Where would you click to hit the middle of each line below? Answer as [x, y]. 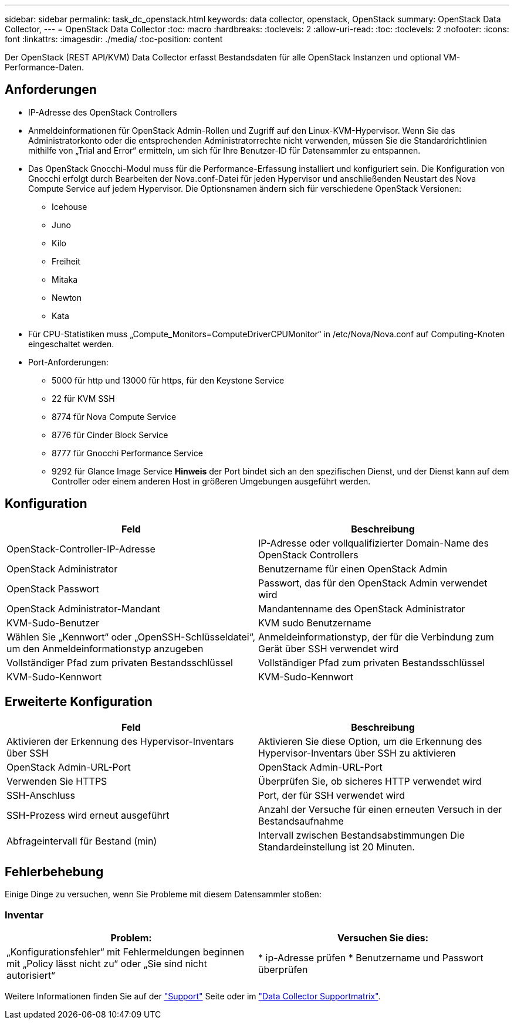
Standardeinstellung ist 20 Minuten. [337, 847]
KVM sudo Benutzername [315, 623]
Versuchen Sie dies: [383, 938]
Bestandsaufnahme [301, 821]
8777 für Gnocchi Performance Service [128, 453]
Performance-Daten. [45, 67]
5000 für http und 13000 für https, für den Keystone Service [168, 380]
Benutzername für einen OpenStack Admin [353, 569]
